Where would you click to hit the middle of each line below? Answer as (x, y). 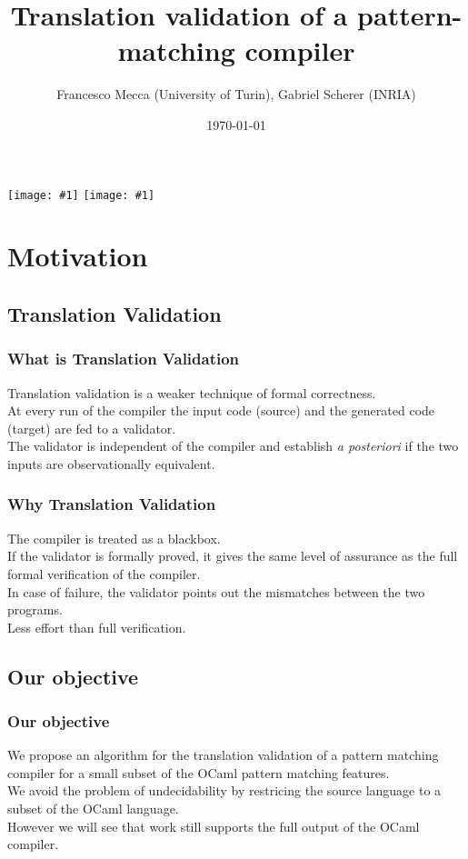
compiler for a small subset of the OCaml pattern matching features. (199, 772)
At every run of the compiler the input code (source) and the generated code (221, 410)
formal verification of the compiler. (104, 573)
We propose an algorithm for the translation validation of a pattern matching (223, 755)
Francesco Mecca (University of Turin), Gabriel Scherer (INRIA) (236, 94)
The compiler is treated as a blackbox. (114, 538)
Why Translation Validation (112, 504)
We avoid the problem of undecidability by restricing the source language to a (224, 790)
